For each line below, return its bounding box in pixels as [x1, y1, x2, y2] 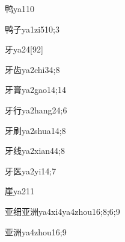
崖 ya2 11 [5, 185, 34, 197]
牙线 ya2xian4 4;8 [5, 144, 65, 157]
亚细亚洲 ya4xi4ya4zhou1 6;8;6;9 [5, 205, 120, 217]
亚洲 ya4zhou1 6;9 [5, 225, 67, 238]
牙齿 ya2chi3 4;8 [5, 63, 60, 75]
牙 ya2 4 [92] [5, 43, 43, 56]
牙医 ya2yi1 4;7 [5, 164, 56, 177]
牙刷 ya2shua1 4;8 [5, 124, 66, 136]
